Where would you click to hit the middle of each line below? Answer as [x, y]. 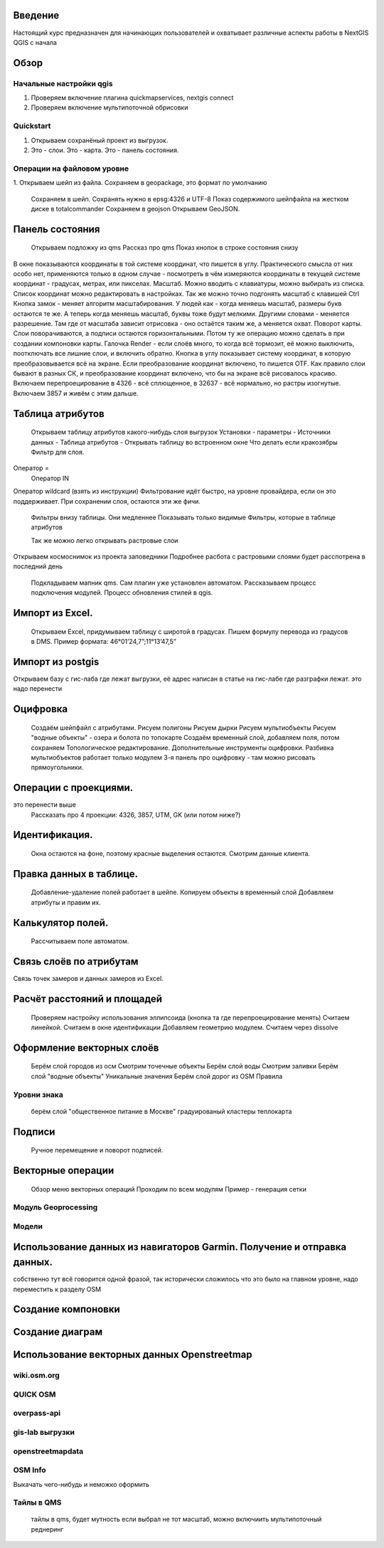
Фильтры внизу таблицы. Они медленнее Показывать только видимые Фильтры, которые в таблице [183, 517]
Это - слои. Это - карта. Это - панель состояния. [105, 150]
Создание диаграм [58, 1332]
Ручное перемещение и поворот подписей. [97, 1150]
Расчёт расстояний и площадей [88, 998]
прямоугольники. [57, 768]
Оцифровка [41, 709]
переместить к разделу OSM [57, 1289]
